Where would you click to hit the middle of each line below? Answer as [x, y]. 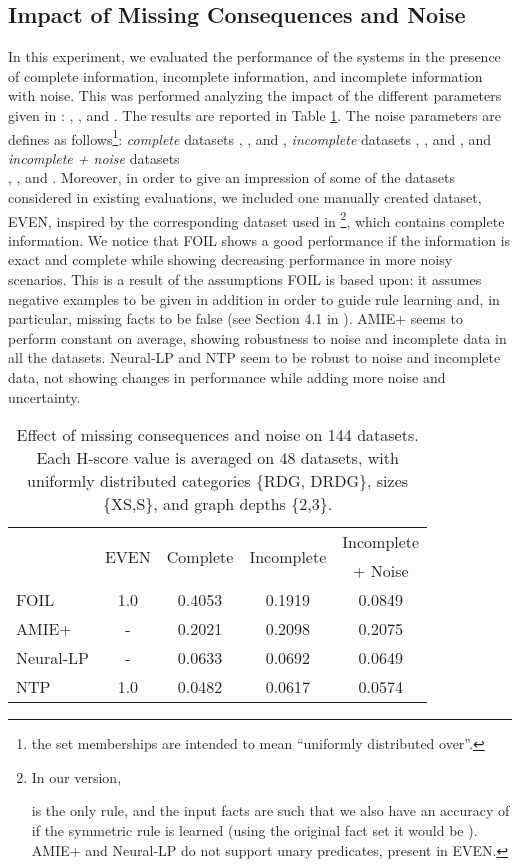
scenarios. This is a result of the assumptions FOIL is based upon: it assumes [245, 279]
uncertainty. [44, 396]
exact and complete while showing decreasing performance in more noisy [230, 259]
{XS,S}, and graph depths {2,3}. [218, 504]
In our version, [76, 776]
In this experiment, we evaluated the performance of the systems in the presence [254, 56]
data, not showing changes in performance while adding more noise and [227, 377]
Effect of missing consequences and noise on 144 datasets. [217, 435]
